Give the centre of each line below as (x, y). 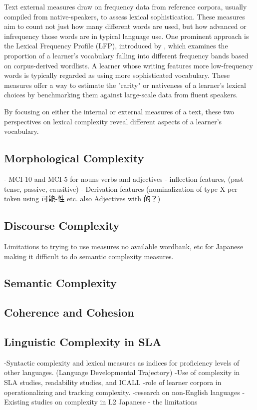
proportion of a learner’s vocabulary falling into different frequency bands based (126, 55)
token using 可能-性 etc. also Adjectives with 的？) (82, 199)
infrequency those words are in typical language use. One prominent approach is (127, 36)
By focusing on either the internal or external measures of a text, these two (119, 111)
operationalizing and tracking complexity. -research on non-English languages (122, 392)
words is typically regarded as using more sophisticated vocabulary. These (117, 75)
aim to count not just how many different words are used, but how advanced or (125, 26)
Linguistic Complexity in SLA (83, 342)
